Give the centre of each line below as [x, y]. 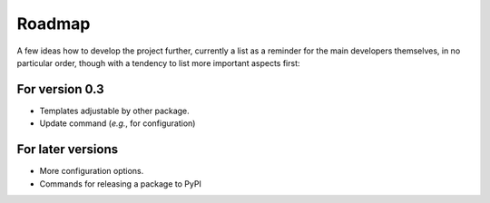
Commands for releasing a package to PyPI [120, 184]
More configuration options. [92, 171]
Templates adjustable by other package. [114, 111]
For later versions [67, 150]
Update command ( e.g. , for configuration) [118, 123]
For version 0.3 [60, 89]
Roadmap [54, 24]
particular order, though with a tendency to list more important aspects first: [158, 63]
